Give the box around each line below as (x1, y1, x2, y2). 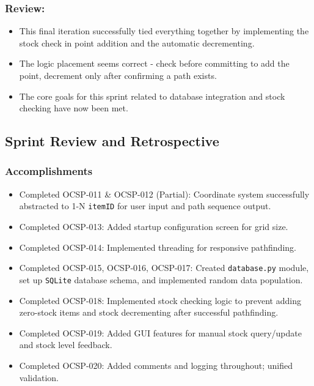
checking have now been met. (19, 102, 128, 114)
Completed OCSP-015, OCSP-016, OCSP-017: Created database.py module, (19, 261, 309, 274)
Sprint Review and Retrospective (5, 132, 219, 150)
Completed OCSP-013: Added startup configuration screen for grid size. (19, 220, 288, 233)
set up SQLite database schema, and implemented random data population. (19, 273, 303, 286)
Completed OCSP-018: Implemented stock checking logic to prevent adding (19, 294, 301, 306)
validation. (19, 371, 59, 384)
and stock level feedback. (19, 338, 112, 351)
